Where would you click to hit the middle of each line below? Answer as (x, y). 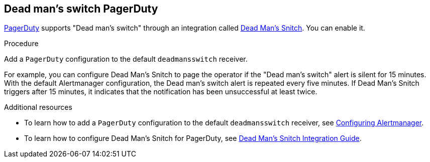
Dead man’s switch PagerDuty (81, 9)
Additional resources (38, 107)
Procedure (21, 44)
